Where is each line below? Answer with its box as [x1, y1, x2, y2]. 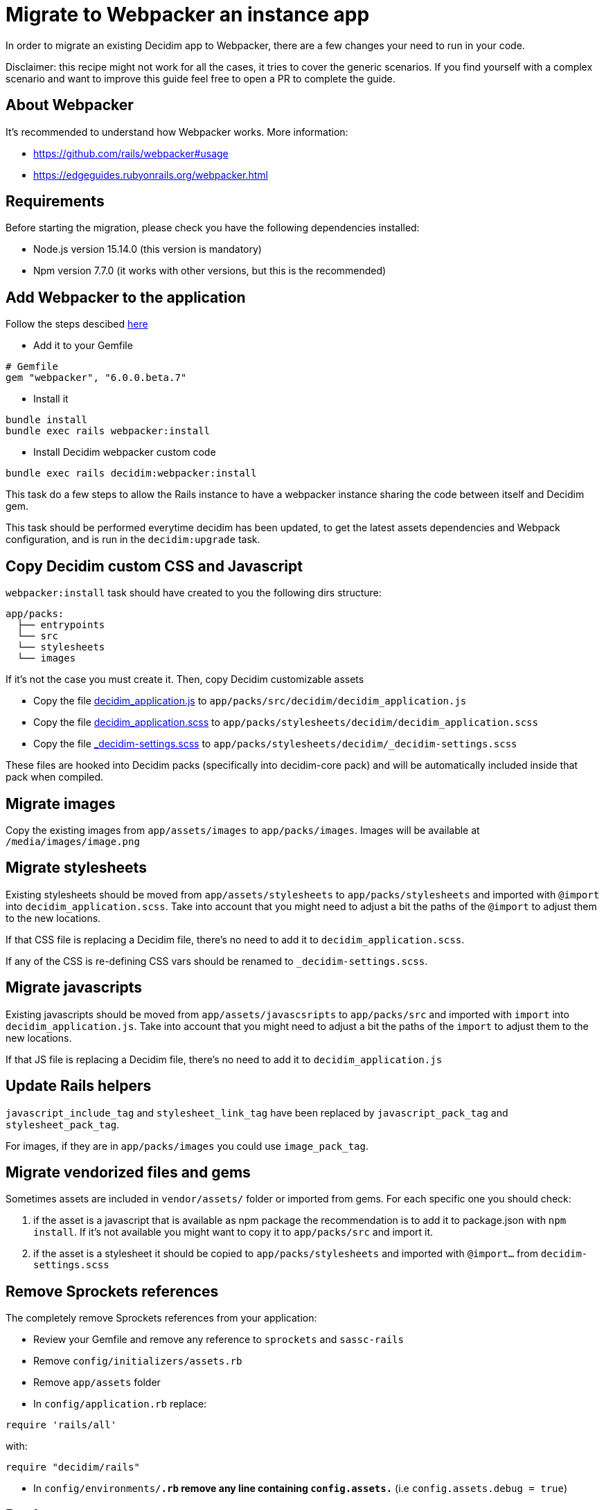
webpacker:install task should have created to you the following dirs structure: [6, 587, 382, 599]
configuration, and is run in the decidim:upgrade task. [6, 533, 260, 546]
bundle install [6, 414, 88, 426]
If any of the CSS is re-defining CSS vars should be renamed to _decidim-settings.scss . [6, 954, 428, 967]
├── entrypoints [17, 619, 105, 631]
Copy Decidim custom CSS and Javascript [6, 557, 303, 575]
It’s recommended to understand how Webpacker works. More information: [6, 125, 348, 138]
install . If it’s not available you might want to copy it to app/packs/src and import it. [33, 1226, 434, 1238]
